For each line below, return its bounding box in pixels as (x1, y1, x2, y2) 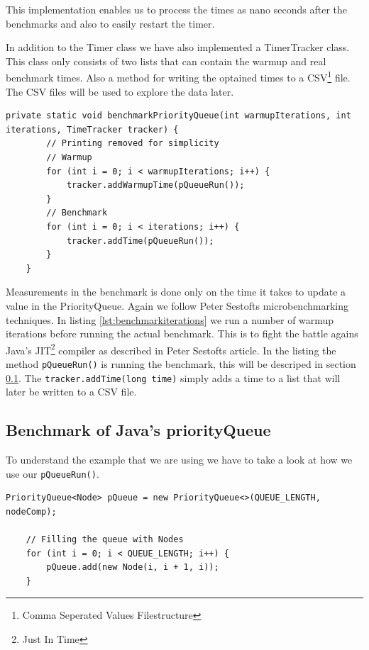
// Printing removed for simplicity (46, 138, 219, 149)
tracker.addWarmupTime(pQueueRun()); (66, 180, 245, 191)
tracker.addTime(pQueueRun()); (66, 235, 214, 246)
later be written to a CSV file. (6, 384, 137, 399)
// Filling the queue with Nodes (26, 534, 184, 545)
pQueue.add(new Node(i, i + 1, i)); (46, 562, 219, 573)
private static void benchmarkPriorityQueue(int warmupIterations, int (6, 111, 351, 121)
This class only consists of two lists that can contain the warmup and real (6, 53, 326, 68)
